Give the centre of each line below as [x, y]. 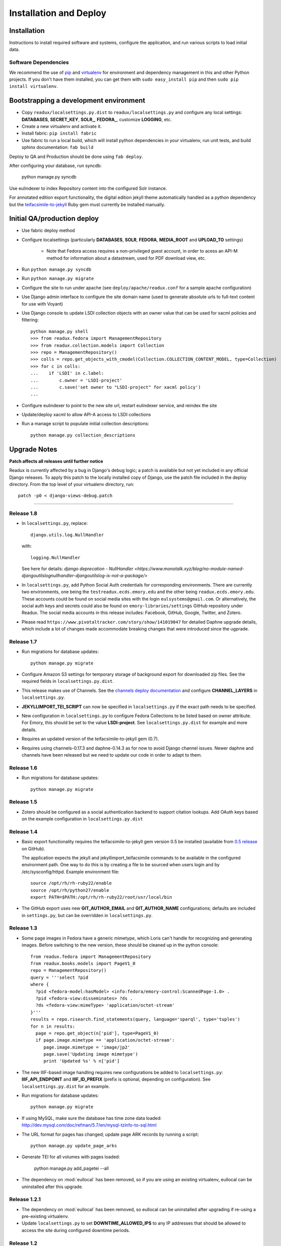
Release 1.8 [23, 513]
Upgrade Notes [33, 449]
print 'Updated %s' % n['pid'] [82, 1061]
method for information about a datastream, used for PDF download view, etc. [126, 258]
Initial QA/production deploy [54, 219]
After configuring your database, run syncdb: [55, 166]
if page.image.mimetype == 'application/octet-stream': [105, 1040]
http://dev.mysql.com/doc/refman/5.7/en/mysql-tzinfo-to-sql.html [89, 1125]
